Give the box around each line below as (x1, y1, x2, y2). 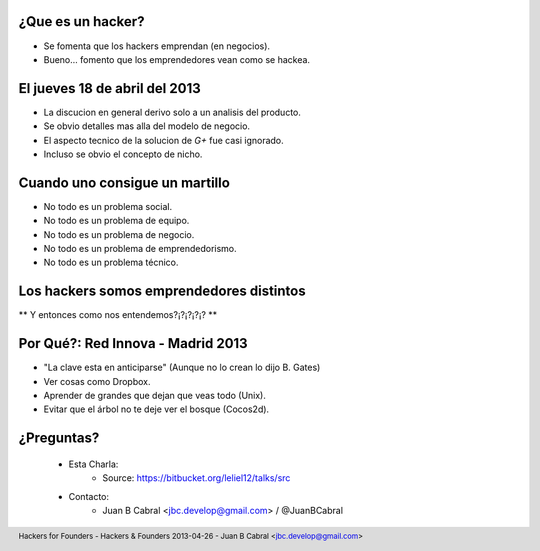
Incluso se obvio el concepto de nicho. (43, 148, 203, 160)
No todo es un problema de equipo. (43, 215, 190, 227)
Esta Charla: (68, 458, 119, 470)
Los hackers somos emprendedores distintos (18, 283, 306, 300)
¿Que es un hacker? (18, 13, 145, 30)
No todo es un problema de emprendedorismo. (43, 243, 237, 255)
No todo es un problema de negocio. (43, 228, 195, 240)
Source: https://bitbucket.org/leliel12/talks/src (102, 472, 291, 484)
